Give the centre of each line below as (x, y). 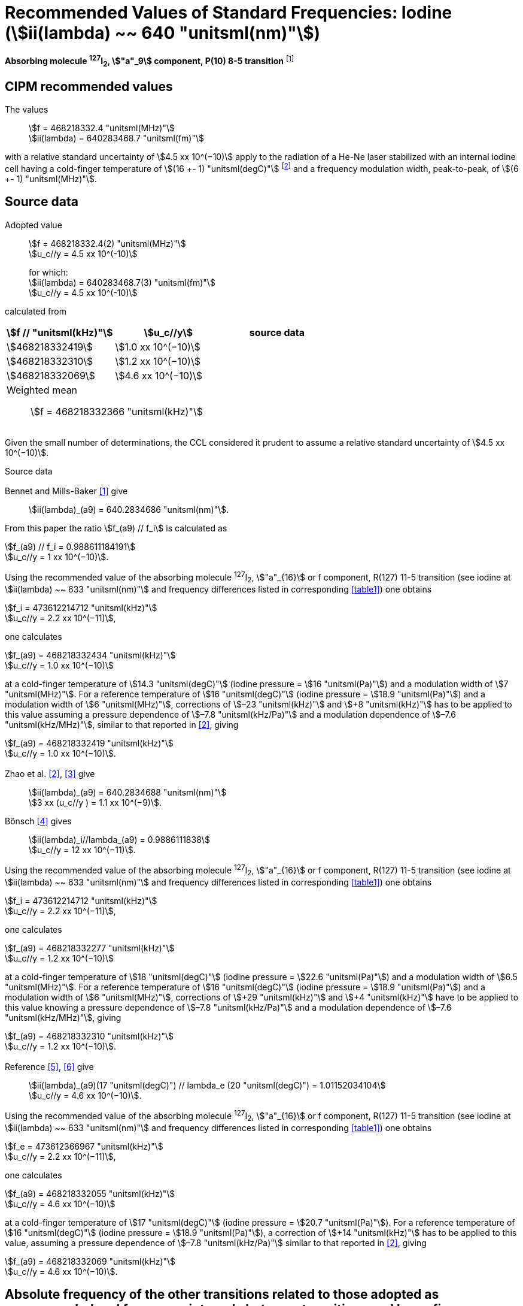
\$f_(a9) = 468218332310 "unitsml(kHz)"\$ (89, 1036)
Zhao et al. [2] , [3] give (50, 773)
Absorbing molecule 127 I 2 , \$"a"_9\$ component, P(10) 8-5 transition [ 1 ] (150, 61)
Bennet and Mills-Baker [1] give (66, 491)
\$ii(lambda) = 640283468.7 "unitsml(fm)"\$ (117, 138)
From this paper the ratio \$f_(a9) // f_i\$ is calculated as (116, 528)
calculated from (36, 311)
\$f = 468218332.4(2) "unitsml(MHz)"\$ (107, 243)
